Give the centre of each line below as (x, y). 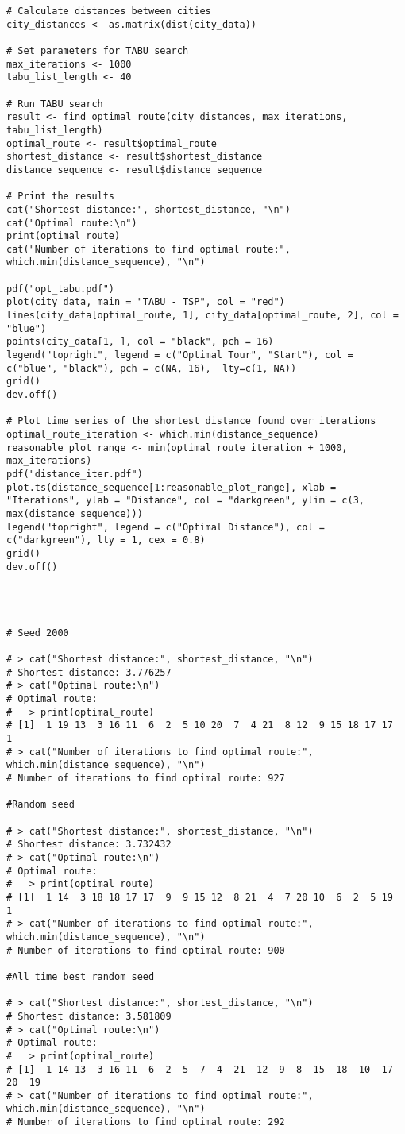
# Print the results (61, 197)
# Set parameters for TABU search (98, 50)
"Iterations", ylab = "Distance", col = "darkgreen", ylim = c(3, (186, 501)
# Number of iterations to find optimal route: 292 (146, 1122)
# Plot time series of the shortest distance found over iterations (191, 421)
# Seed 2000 (38, 633)
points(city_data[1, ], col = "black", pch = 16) (140, 342)
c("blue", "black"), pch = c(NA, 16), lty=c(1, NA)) (152, 368)
